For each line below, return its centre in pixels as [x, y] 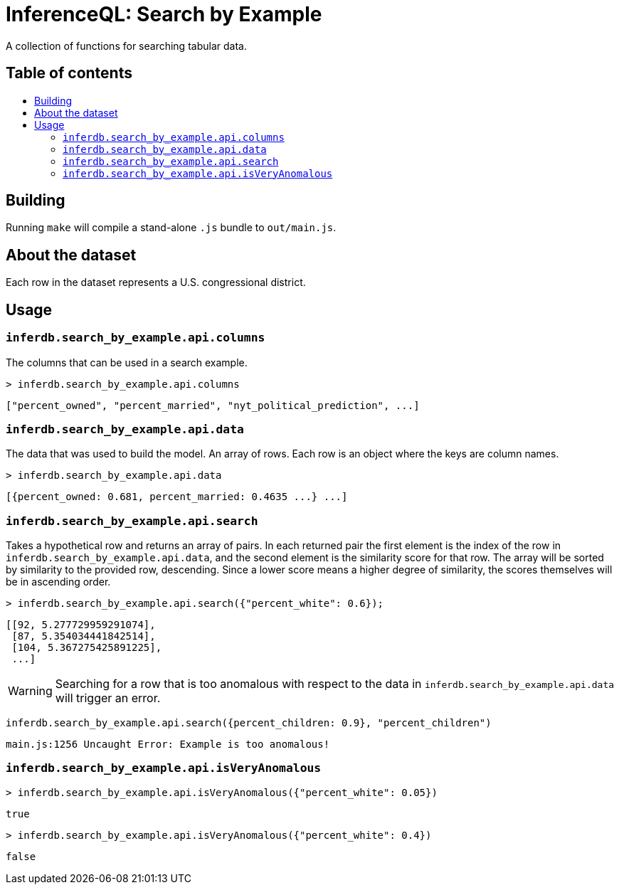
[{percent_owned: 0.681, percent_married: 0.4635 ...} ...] [177, 497]
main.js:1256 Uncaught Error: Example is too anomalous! [168, 744]
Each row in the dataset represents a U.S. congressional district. [156, 282]
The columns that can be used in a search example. [127, 362]
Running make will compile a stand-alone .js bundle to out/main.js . [171, 228]
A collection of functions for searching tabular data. [126, 46]
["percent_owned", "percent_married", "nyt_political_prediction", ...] [213, 405]
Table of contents [69, 73]
